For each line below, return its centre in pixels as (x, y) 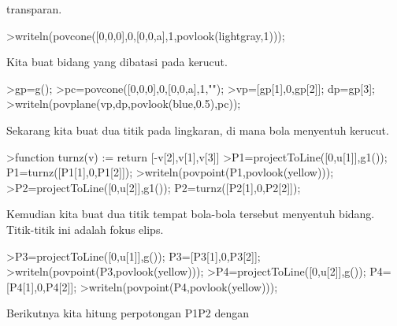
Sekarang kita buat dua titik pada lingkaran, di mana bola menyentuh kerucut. (198, 130)
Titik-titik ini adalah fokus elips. (85, 229)
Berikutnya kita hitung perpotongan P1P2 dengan (128, 313)
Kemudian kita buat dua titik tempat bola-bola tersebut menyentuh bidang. (191, 214)
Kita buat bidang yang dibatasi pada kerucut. (117, 62)
